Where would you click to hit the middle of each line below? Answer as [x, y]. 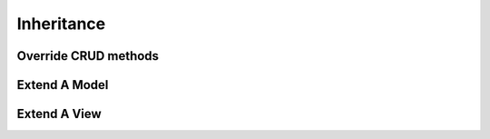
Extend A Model [63, 85]
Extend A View [59, 114]
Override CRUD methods [88, 56]
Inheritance [61, 24]
